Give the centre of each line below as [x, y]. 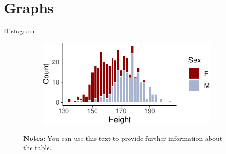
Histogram [19, 31]
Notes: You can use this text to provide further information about [123, 138]
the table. [38, 147]
